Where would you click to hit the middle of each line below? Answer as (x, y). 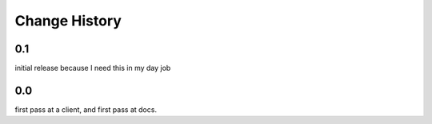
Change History (68, 21)
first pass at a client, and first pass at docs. (86, 109)
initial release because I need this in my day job (93, 68)
